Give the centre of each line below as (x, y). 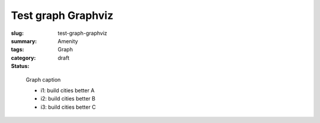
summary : (24, 41)
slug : (17, 33)
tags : (17, 50)
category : (23, 58)
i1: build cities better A (68, 90)
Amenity (68, 41)
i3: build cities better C (68, 107)
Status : (20, 66)
